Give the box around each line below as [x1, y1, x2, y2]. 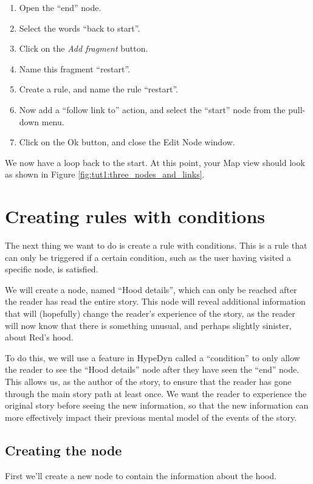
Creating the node [5, 440, 122, 459]
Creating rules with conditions [5, 204, 266, 229]
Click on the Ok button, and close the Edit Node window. [19, 136, 235, 148]
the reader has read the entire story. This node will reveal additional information [5, 295, 306, 308]
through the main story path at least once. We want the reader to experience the [5, 387, 307, 399]
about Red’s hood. [5, 331, 74, 344]
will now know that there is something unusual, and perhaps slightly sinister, [5, 319, 292, 331]
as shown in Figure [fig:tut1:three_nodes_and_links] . [5, 168, 205, 181]
